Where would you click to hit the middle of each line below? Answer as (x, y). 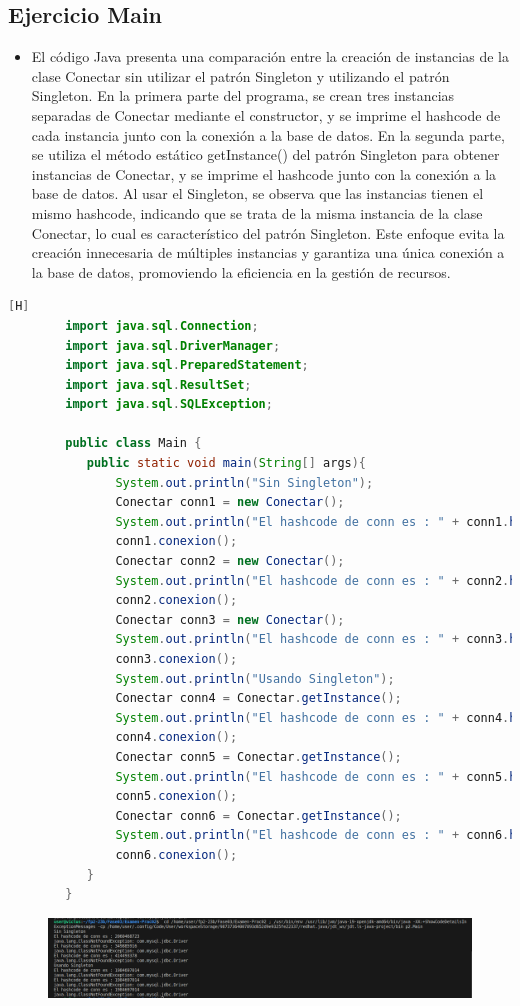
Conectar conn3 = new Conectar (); (230, 619)
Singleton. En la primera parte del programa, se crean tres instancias (243, 95)
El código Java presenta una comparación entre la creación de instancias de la (270, 56)
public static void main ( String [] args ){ (226, 463)
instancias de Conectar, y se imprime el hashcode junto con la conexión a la (264, 173)
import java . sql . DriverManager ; (173, 345)
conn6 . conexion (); (176, 854)
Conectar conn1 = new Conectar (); (230, 502)
